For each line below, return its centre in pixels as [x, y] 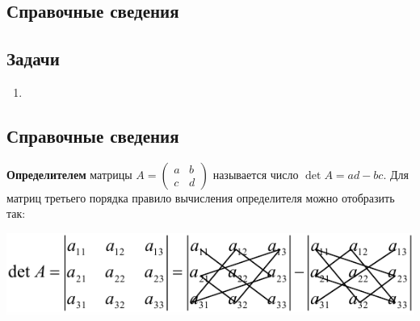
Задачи [33, 58]
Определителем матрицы [69, 174]
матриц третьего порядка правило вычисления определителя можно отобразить [201, 197]
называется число [256, 174]
